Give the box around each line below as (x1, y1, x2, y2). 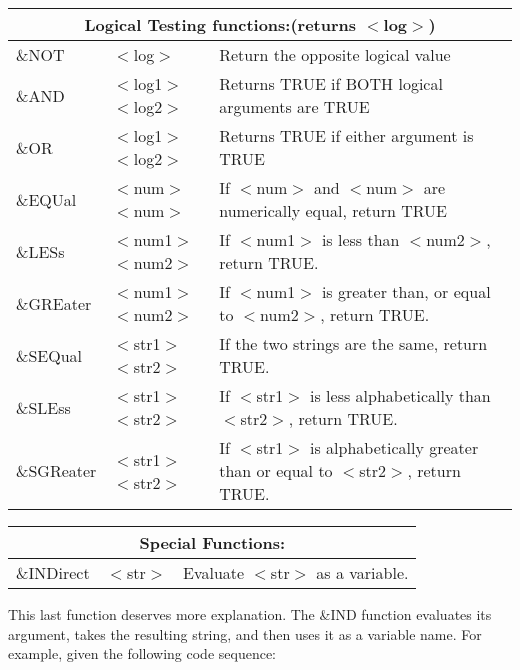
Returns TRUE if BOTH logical (219, 72, 443, 95)
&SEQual (16, 343, 83, 367)
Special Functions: (139, 531, 286, 554)
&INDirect (16, 561, 90, 584)
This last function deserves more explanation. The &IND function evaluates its (8, 604, 492, 624)
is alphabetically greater (310, 436, 479, 459)
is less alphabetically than (310, 384, 491, 407)
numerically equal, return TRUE (219, 199, 447, 222)
